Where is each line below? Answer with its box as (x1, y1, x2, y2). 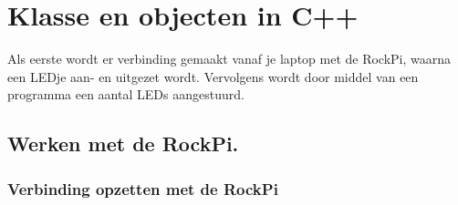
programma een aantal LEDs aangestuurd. (7, 85, 245, 104)
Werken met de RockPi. (7, 129, 239, 158)
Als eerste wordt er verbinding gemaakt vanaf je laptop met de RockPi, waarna (7, 49, 452, 68)
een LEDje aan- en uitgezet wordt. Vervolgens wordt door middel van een (7, 67, 419, 86)
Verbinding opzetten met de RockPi (7, 177, 278, 200)
